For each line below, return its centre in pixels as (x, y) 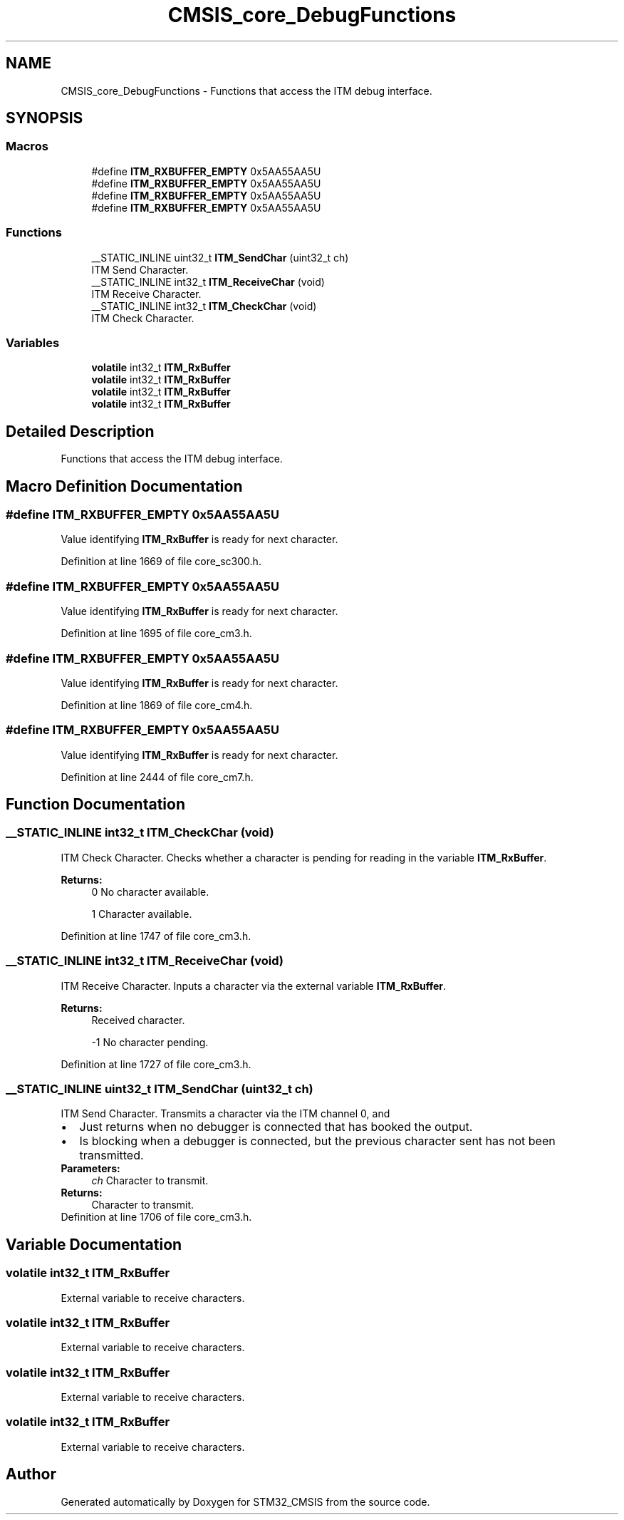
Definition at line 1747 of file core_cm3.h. (156, 936)
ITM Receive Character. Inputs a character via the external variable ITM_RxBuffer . (254, 986)
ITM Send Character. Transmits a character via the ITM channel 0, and (225, 1114)
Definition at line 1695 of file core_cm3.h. (156, 634)
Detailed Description (80, 431)
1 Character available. (142, 914)
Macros (27, 146)
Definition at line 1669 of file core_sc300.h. (161, 562)
